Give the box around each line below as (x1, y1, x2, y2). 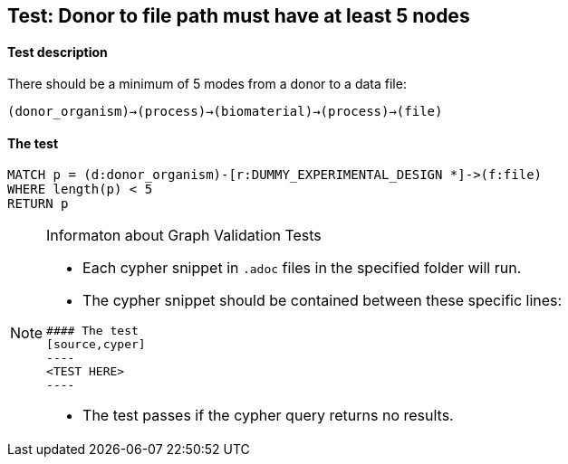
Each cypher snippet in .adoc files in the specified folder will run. (82, 259, 522, 278)
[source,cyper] (46, 337, 146, 352)
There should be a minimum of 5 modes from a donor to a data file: (7, 76, 407, 92)
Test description (7, 43, 108, 60)
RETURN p (7, 196, 69, 212)
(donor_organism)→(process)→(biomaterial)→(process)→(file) (7, 104, 443, 119)
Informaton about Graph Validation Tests (46, 226, 322, 245)
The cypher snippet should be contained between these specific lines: (82, 291, 563, 310)
